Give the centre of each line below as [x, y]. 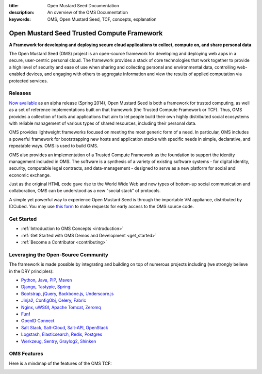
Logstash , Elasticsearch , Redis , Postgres [62, 334]
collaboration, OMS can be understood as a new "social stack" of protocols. [85, 191]
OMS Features [26, 354]
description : [22, 13]
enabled [17, 74]
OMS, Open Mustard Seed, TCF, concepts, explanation [102, 19]
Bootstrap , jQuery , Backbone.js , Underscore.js [67, 293]
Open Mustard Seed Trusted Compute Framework [86, 33]
